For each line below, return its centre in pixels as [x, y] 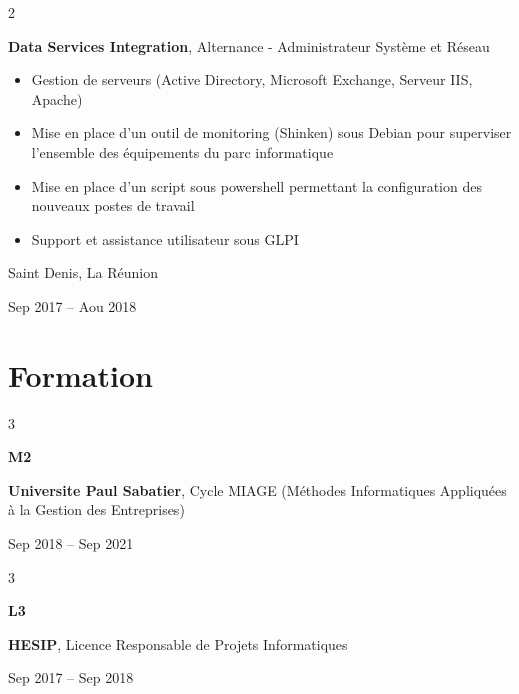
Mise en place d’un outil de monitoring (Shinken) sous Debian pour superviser [271, 132]
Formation [80, 374]
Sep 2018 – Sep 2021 [71, 543]
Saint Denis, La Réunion [83, 272]
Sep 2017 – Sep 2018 [71, 677]
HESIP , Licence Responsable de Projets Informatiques [178, 643]
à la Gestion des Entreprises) [96, 509]
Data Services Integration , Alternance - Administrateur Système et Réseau [249, 45]
